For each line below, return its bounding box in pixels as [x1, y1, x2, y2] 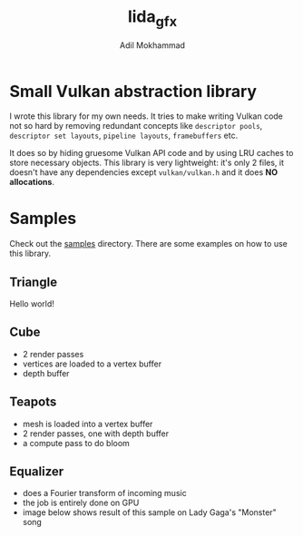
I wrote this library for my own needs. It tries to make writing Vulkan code [9, 111, 284, 122]
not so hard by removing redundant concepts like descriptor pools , [9, 121, 263, 132]
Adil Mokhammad [119, 39, 186, 51]
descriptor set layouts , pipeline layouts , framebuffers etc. [9, 130, 239, 141]
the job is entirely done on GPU [22, 497, 140, 509]
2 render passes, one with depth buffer [22, 428, 170, 439]
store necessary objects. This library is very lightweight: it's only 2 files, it [9, 157, 284, 169]
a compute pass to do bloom [22, 437, 130, 448]
